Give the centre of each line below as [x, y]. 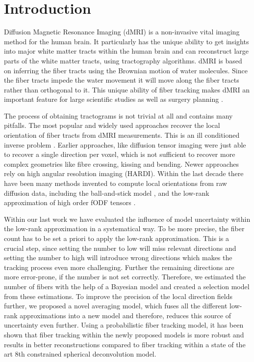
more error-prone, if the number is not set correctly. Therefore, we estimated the [125, 277]
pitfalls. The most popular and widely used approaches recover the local [112, 125]
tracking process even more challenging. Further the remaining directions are [119, 267]
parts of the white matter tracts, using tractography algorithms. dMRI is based [123, 60]
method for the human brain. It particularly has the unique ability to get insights [127, 41]
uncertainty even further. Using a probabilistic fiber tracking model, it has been [124, 325]
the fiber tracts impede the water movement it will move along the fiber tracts [122, 80]
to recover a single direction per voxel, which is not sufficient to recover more [120, 154]
